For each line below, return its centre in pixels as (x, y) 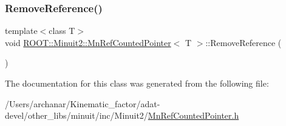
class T (62, 31)
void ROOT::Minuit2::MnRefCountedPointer (88, 42)
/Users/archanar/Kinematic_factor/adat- (83, 103)
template (21, 31)
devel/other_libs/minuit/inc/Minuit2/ (77, 115)
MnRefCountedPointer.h (193, 115)
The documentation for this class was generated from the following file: (137, 83)
